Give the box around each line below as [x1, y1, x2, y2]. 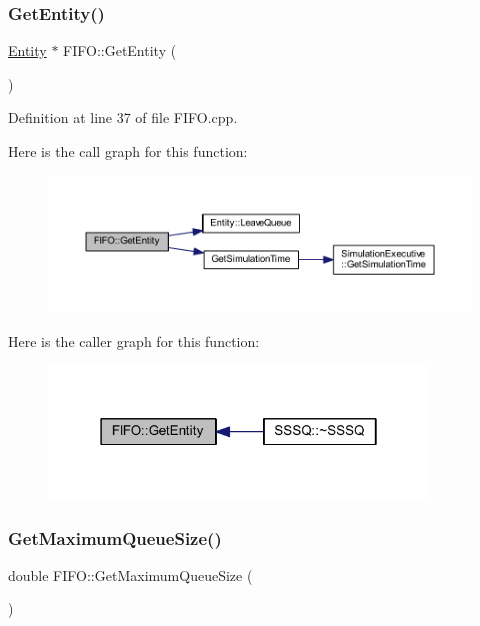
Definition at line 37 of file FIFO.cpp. [8, 107, 238, 128]
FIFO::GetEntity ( [63, 40, 177, 61]
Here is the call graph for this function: [8, 141, 248, 161]
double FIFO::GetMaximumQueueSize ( [8, 564, 253, 585]
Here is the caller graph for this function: [8, 330, 260, 351]
